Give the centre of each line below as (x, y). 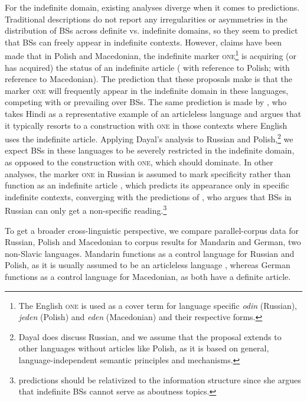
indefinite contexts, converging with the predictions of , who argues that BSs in (148, 196)
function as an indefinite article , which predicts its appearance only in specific (147, 185)
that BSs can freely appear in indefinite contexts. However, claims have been (143, 42)
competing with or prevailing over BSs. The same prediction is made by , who (146, 102)
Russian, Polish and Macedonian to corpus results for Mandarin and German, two (153, 242)
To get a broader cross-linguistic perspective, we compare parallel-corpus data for (152, 230)
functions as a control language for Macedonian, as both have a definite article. (148, 277)
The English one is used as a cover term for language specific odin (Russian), (158, 305)
